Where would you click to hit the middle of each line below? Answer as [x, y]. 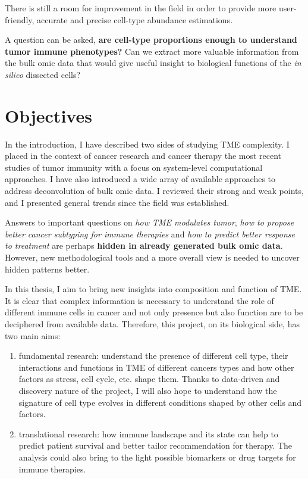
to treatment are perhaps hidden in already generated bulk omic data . [144, 245]
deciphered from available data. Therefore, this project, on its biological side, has [152, 324]
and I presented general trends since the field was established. [117, 202]
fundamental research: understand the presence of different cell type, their [153, 356]
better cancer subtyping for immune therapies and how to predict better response [150, 234]
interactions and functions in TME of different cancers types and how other [156, 367]
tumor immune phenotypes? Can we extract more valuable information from [152, 51]
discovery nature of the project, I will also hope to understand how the [148, 390]
